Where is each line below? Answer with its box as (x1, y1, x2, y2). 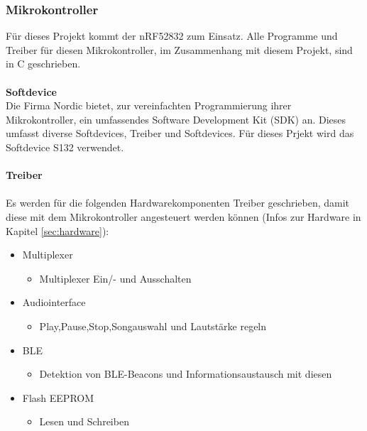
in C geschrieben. (6, 56, 81, 71)
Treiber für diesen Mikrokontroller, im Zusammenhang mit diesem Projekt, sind (6, 42, 353, 57)
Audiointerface (22, 295, 86, 310)
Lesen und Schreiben (39, 414, 129, 429)
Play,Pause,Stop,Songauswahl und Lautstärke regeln (39, 318, 267, 333)
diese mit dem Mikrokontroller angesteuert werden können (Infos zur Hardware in (6, 209, 361, 224)
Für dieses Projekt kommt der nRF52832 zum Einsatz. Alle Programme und (6, 28, 338, 43)
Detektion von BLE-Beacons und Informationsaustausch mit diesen (39, 366, 332, 381)
